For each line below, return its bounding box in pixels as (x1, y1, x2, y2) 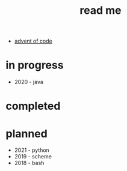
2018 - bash (14, 160, 45, 167)
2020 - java (14, 79, 43, 86)
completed (5, 100, 61, 113)
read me (79, 4, 122, 17)
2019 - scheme (14, 153, 52, 160)
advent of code (14, 37, 52, 45)
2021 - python (14, 146, 49, 154)
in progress (5, 58, 64, 72)
